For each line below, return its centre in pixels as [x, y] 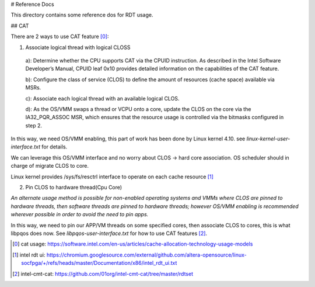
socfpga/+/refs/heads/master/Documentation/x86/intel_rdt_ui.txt [99, 263]
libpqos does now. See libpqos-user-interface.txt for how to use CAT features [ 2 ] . [109, 233]
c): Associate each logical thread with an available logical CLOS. [102, 98]
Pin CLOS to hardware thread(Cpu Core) [74, 188]
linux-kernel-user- [268, 139]
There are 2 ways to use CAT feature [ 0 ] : [60, 37]
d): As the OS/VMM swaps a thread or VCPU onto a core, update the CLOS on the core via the [138, 109]
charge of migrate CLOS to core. [50, 166]
